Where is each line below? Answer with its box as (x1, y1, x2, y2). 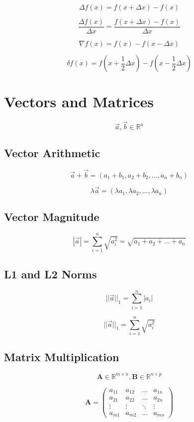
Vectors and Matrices (4, 91, 154, 112)
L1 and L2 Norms (4, 266, 97, 281)
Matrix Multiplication (4, 349, 119, 365)
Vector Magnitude (4, 209, 99, 224)
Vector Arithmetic (4, 145, 100, 160)
